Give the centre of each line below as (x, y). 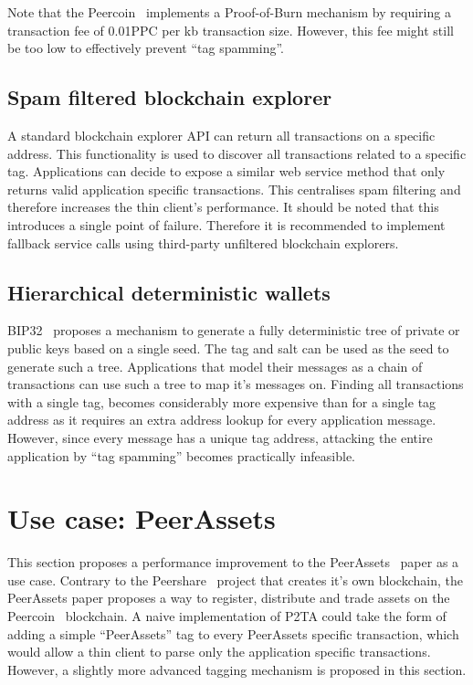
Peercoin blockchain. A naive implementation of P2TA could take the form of (227, 616)
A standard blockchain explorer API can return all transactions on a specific (221, 135)
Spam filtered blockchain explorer (170, 97)
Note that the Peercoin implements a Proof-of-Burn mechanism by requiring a (229, 12)
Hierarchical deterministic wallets (169, 292)
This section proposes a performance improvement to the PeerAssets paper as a (233, 562)
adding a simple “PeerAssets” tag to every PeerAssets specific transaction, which (233, 633)
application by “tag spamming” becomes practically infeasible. (181, 455)
